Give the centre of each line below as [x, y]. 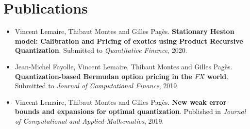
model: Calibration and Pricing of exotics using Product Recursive [129, 40]
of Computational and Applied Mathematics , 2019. [89, 121]
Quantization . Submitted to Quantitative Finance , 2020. [101, 50]
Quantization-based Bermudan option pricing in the [103, 76]
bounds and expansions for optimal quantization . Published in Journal [130, 111]
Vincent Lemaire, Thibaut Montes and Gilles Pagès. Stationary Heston [125, 31]
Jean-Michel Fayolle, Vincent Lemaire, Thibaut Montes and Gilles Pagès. [124, 66]
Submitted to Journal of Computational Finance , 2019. [97, 86]
